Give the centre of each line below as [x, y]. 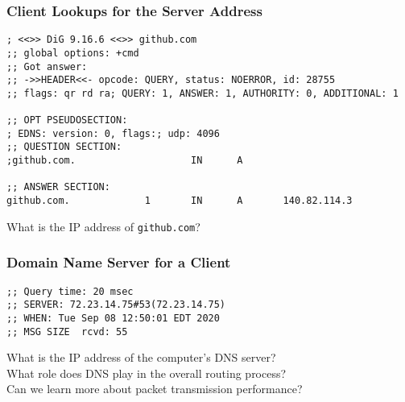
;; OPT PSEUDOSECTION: [67, 120]
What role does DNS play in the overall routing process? [147, 373]
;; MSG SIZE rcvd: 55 [67, 332]
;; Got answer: [47, 66]
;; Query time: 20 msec [70, 291]
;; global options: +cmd [73, 53]
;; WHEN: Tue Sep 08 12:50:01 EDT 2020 [113, 318]
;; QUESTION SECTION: [64, 147]
